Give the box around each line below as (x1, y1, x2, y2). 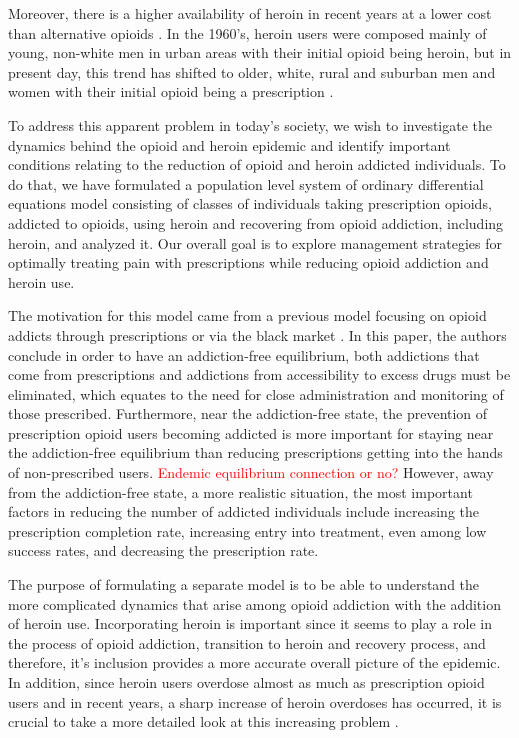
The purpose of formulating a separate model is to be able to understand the (8, 574, 480, 595)
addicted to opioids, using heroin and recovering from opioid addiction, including (8, 212, 504, 233)
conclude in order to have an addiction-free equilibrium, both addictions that (8, 344, 480, 365)
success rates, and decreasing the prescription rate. (8, 540, 319, 561)
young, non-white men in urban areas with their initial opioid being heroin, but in (8, 42, 512, 63)
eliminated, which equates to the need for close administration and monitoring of (8, 383, 504, 404)
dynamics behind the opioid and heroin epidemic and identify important (8, 134, 451, 155)
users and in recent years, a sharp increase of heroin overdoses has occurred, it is (8, 691, 502, 712)
